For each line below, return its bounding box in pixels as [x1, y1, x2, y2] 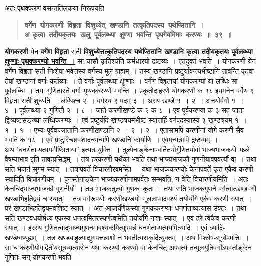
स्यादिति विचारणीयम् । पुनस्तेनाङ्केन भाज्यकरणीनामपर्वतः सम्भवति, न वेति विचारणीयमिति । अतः [5, 173, 248, 184]
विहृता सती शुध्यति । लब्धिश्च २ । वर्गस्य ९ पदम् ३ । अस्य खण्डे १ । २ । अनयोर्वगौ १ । [5, 95, 244, 105]
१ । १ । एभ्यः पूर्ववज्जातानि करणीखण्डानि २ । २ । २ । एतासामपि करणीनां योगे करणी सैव [5, 124, 244, 135]
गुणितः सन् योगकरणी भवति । [5, 252, 80, 262]
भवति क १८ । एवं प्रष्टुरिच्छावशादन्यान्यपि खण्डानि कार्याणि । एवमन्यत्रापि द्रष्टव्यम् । [5, 134, 218, 145]
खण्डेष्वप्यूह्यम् [5, 232, 37, 243]
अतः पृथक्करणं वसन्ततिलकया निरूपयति [5, 3, 104, 13]
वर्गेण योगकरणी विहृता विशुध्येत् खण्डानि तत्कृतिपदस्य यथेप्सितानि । [24, 19, 204, 30]
